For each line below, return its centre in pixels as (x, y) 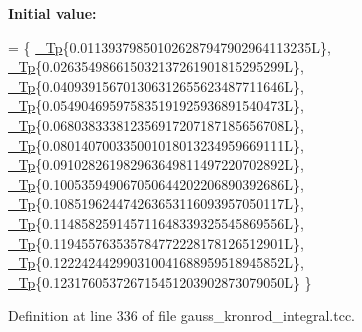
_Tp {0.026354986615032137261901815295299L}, (156, 66)
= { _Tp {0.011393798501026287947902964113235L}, (169, 46)
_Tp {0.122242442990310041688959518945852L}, (156, 262)
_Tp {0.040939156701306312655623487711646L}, (156, 85)
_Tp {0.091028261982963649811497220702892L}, (156, 164)
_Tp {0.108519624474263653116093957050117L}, (156, 203)
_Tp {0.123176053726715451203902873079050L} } (160, 281)
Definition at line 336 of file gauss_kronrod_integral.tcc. (182, 315)
